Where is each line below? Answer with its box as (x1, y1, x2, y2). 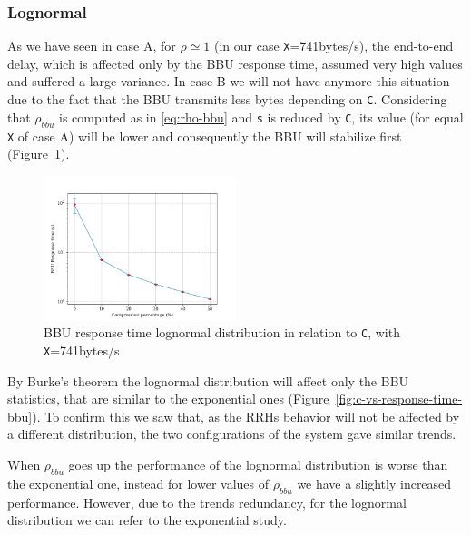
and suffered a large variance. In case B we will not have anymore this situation (7, 72, 450, 91)
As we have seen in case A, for (7, 36, 176, 55)
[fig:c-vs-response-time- (335, 389, 463, 408)
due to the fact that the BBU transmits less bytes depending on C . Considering (7, 90, 447, 109)
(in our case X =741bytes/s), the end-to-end (213, 36, 454, 55)
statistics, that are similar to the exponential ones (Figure (7, 389, 329, 408)
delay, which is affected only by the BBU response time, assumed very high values (7, 53, 463, 73)
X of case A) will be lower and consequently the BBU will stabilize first (7, 126, 402, 145)
